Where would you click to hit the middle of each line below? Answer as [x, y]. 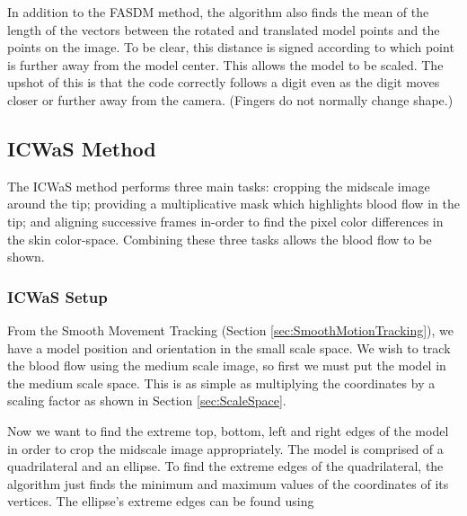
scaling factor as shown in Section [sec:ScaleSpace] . [147, 400]
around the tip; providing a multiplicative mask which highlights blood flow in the [233, 204]
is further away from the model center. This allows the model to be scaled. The [225, 64]
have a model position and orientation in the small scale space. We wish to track [229, 347]
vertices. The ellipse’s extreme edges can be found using [161, 501]
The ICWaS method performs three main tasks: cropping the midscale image [219, 186]
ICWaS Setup [57, 296]
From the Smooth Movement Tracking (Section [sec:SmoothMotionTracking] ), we [231, 329]
